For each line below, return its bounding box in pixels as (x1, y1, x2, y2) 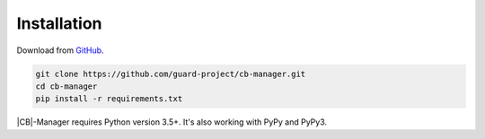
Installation (16, 13, 102, 33)
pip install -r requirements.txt (35, 94, 183, 104)
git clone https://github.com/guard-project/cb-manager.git (35, 68, 306, 79)
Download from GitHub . (16, 45, 104, 56)
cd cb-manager (35, 81, 98, 91)
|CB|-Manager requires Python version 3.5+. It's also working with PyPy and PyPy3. (16, 117, 328, 127)
